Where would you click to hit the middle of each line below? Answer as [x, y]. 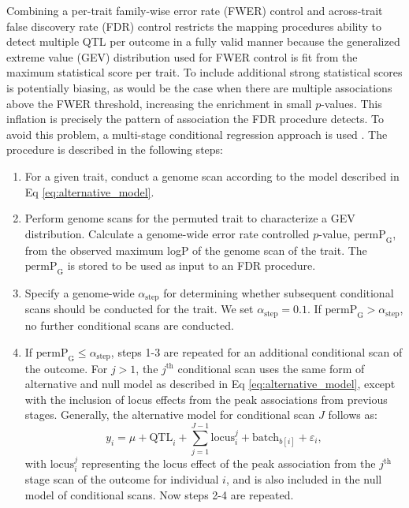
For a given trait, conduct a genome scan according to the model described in [212, 176]
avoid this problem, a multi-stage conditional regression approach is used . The [197, 134]
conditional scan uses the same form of [271, 368]
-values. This [351, 103]
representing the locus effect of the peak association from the [229, 463]
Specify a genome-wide [80, 292]
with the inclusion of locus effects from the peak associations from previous [206, 399]
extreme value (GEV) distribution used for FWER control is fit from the [182, 56]
